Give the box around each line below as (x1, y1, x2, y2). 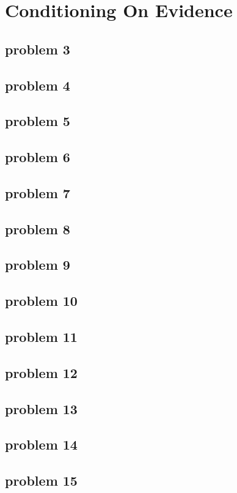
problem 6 (5, 147, 70, 166)
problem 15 (5, 471, 78, 490)
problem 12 (5, 363, 78, 382)
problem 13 (5, 399, 78, 418)
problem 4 (5, 75, 70, 94)
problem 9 (5, 255, 70, 274)
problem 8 (5, 219, 70, 238)
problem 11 (5, 327, 78, 346)
